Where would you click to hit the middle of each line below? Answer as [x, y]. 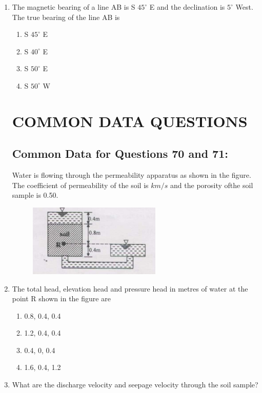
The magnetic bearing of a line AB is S [74, 7]
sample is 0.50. [35, 195]
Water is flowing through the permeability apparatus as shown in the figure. [132, 175]
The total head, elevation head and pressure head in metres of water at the [130, 288]
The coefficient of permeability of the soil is [80, 185]
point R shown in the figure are [61, 298]
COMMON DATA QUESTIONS [130, 121]
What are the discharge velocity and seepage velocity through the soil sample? [135, 385]
